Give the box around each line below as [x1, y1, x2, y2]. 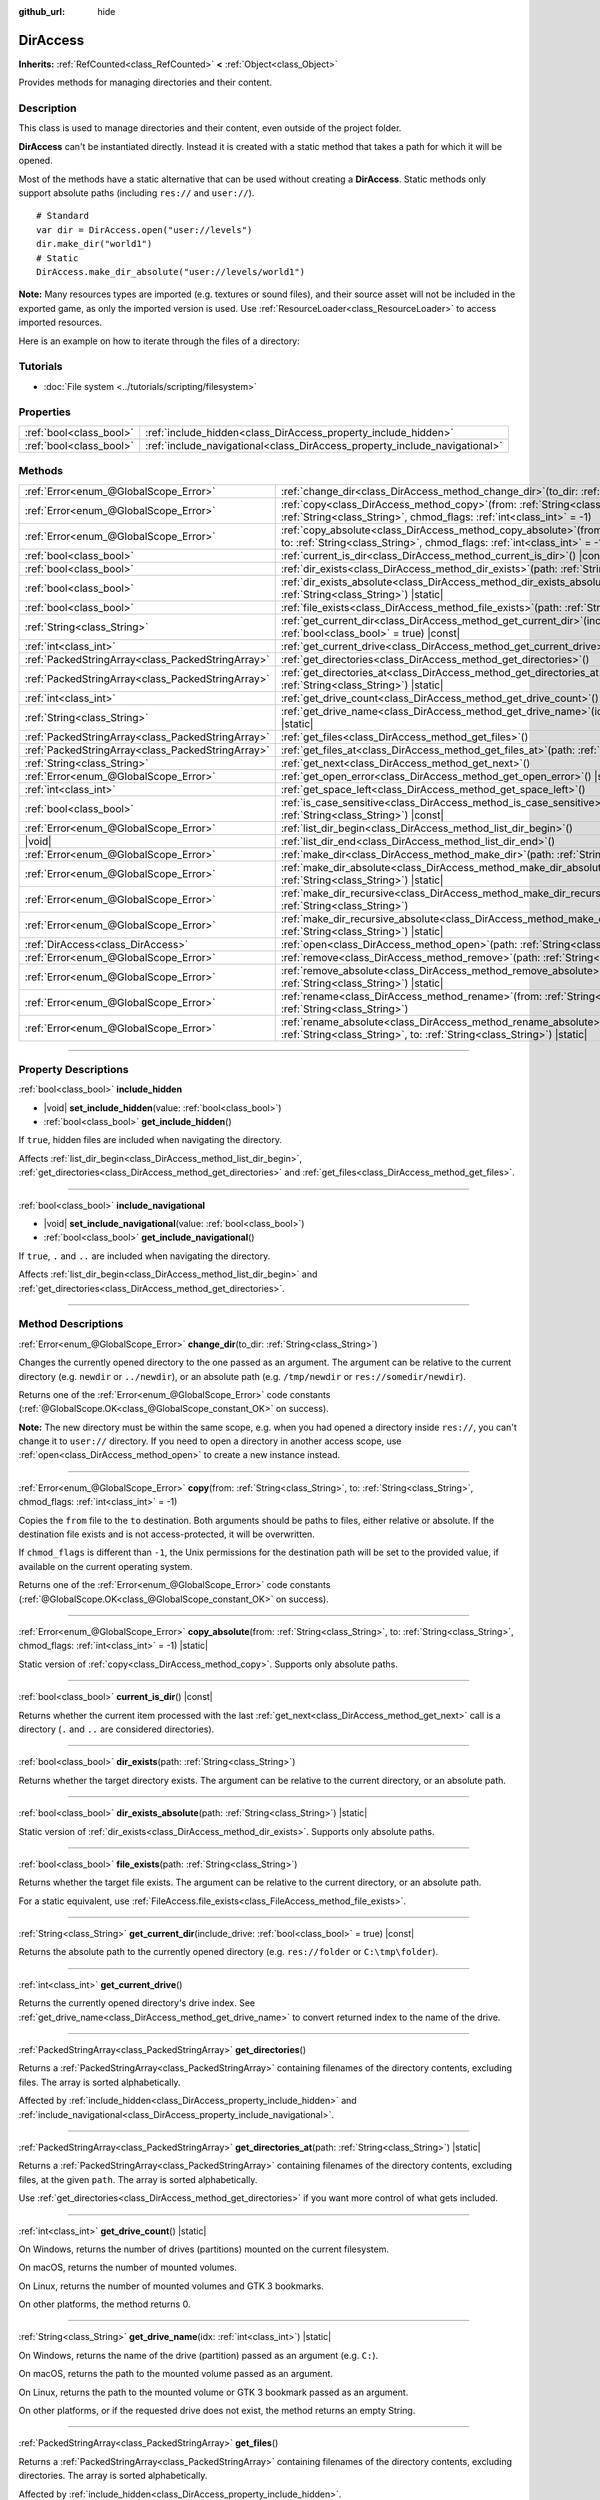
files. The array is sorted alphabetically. [18, 2076, 181, 2088]
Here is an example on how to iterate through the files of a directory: [18, 335, 300, 347]
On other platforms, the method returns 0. [18, 2298, 191, 2310]
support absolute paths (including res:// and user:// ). [18, 187, 255, 199]
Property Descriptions [18, 1062, 129, 1076]
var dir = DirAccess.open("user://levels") [36, 224, 253, 235]
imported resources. [18, 316, 103, 329]
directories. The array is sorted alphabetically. [18, 2470, 208, 2482]
